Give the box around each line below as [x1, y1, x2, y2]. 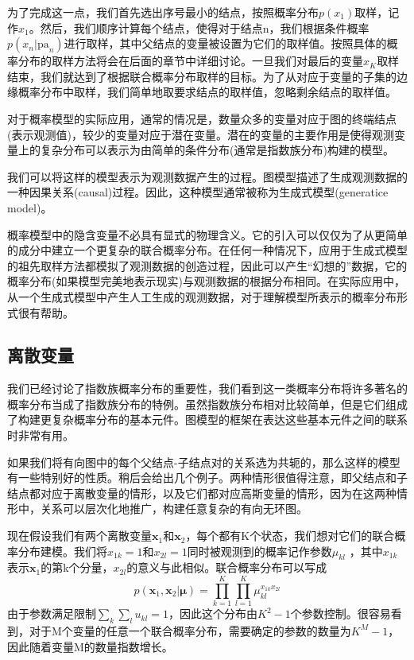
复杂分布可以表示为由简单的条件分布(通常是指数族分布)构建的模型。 [40, 142, 394, 158]
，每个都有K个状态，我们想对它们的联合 [185, 527, 395, 544]
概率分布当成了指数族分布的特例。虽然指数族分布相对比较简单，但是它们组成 [7, 395, 408, 412]
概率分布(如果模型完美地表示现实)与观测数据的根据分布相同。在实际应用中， [7, 273, 405, 289]
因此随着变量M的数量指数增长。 [7, 638, 173, 654]
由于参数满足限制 [7, 605, 96, 622]
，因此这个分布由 [168, 605, 257, 622]
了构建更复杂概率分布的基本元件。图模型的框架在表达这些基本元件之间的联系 [7, 411, 408, 428]
